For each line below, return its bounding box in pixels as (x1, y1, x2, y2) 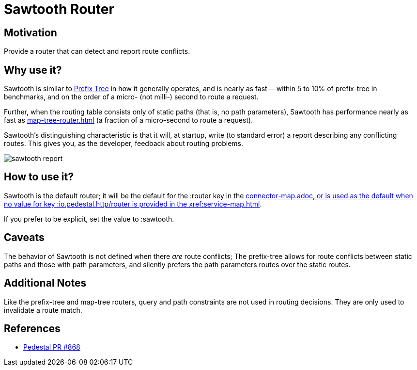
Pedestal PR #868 (23, 343, 80, 352)
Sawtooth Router (4, 1, 114, 17)
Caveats (4, 231, 45, 244)
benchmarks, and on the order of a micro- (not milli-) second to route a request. (4, 93, 259, 101)
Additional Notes (4, 277, 87, 290)
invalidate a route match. (4, 306, 82, 314)
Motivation (4, 26, 57, 39)
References (4, 322, 61, 335)
